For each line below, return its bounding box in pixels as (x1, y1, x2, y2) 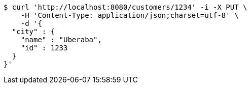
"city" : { (12, 27, 55, 36)
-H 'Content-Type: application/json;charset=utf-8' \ (20, 11, 239, 19)
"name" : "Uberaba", (20, 36, 102, 44)
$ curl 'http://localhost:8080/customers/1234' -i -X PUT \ (4, 3, 247, 11)
